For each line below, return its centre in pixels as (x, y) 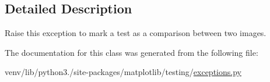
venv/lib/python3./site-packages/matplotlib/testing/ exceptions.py (123, 72)
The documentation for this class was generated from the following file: (132, 52)
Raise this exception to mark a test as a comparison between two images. (136, 33)
